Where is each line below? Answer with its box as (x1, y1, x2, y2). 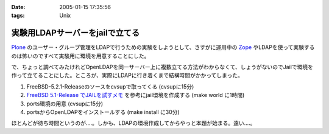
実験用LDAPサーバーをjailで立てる (11, 28, 140, 38)
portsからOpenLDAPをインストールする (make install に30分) (26, 109, 180, 116)
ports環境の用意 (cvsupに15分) (26, 100, 104, 107)
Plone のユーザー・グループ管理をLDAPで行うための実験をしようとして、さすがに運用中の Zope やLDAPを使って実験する (11, 44, 315, 51)
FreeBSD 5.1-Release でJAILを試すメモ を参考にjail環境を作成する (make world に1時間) (26, 92, 245, 99)
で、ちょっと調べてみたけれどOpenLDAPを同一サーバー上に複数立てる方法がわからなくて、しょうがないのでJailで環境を (11, 64, 314, 71)
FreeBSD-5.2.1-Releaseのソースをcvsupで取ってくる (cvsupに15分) (26, 82, 194, 90)
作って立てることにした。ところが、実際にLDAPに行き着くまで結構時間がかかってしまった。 (11, 72, 243, 79)
